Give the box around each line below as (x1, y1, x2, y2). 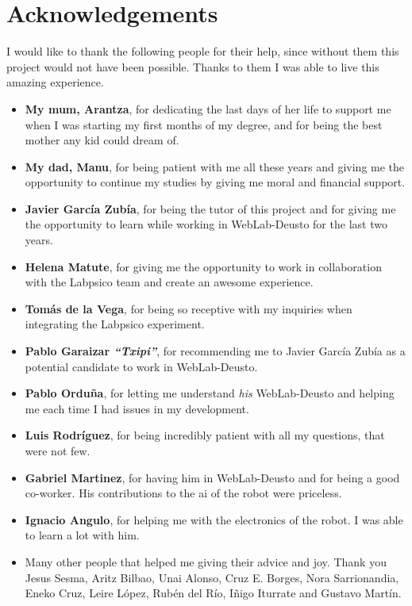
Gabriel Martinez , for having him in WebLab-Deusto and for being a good (25, 469, 400, 485)
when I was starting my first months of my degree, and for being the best (25, 116, 383, 132)
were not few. (25, 443, 90, 458)
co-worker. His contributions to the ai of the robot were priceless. (25, 485, 342, 501)
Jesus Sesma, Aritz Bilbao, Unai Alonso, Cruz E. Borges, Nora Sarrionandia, (25, 569, 399, 585)
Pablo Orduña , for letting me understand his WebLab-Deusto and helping (25, 385, 395, 401)
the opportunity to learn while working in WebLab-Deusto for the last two (25, 216, 387, 232)
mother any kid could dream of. (25, 132, 179, 148)
